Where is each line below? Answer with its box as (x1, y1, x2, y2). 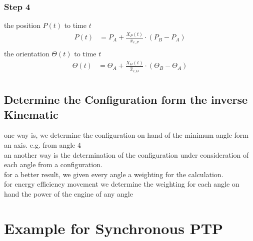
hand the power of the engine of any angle (4, 188, 133, 199)
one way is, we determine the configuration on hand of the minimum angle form (4, 130, 249, 140)
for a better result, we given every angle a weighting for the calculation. (4, 169, 223, 179)
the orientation (4, 48, 49, 59)
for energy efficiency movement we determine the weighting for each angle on (4, 179, 239, 189)
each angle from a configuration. (4, 159, 102, 170)
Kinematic (4, 106, 58, 122)
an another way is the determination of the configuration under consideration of (4, 149, 249, 160)
